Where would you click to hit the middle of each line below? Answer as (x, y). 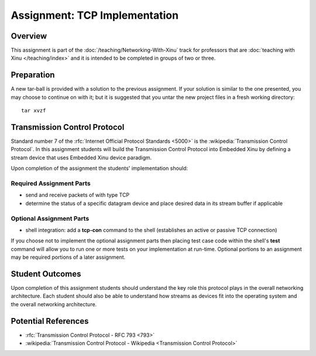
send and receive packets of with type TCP (78, 195)
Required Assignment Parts (51, 183)
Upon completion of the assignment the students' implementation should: (99, 168)
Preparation (33, 75)
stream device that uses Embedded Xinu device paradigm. (81, 158)
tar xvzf (34, 111)
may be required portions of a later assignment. (68, 257)
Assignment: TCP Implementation (95, 15)
